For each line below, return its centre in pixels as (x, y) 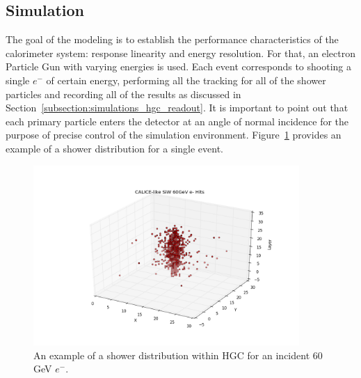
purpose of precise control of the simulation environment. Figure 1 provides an (174, 135)
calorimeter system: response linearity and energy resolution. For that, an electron (180, 53)
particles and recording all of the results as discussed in (123, 94)
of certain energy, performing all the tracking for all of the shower (186, 80)
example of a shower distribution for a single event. (115, 148)
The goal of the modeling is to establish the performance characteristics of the (172, 39)
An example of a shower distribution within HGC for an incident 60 (178, 355)
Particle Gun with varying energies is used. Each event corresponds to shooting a (178, 66)
